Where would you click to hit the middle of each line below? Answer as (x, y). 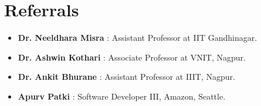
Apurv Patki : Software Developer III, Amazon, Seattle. (122, 96)
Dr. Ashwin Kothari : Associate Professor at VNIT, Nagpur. (132, 57)
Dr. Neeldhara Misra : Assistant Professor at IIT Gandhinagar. (138, 38)
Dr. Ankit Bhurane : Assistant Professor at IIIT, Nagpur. (126, 77)
